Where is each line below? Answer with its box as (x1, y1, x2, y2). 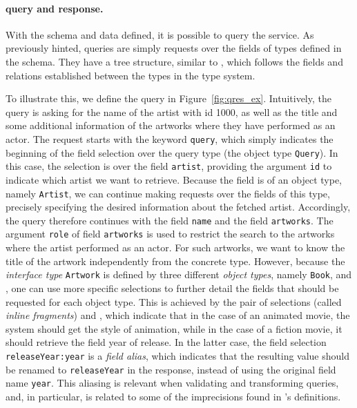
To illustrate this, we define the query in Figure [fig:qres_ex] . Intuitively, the (6, 91, 331, 106)
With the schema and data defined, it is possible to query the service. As (6, 27, 314, 41)
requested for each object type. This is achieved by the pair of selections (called (6, 294, 342, 309)
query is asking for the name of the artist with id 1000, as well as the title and (6, 104, 338, 119)
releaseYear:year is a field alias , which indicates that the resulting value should (6, 348, 350, 362)
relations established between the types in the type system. (6, 68, 255, 82)
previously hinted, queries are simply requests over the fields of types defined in (6, 41, 342, 55)
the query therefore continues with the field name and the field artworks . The (6, 213, 334, 227)
